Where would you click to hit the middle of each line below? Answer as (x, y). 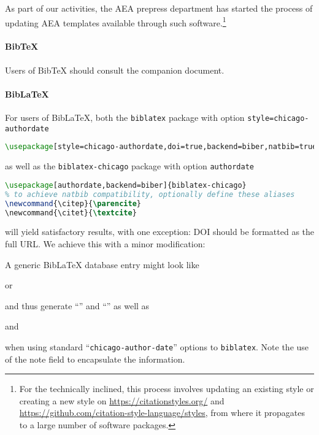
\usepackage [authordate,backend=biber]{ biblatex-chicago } (126, 185)
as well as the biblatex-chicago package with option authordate (129, 166)
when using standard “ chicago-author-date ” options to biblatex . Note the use (157, 346)
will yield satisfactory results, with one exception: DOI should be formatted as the (160, 232)
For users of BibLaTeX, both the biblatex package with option (125, 117)
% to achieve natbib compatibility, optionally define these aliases (150, 194)
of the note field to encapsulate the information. (95, 359)
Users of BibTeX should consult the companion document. (115, 70)
